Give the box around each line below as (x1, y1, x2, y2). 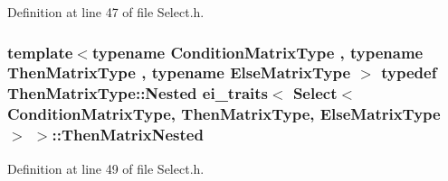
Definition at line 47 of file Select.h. (7, 3, 205, 21)
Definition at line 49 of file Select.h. (7, 158, 205, 177)
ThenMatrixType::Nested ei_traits (7, 82, 269, 104)
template (7, 41, 73, 63)
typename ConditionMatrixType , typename (91, 41, 424, 63)
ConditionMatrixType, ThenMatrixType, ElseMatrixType (7, 103, 441, 125)
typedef (381, 61, 437, 84)
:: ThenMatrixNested (52, 123, 204, 146)
